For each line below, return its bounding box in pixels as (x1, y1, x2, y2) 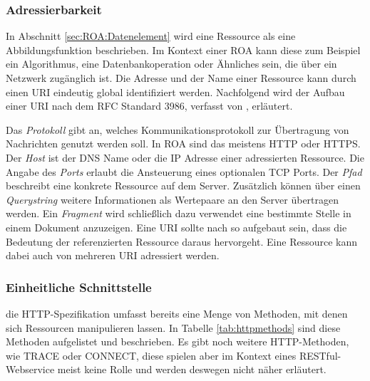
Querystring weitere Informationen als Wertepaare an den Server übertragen (6, 192, 339, 207)
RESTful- (299, 348, 341, 362)
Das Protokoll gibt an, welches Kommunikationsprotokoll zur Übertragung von (6, 122, 349, 137)
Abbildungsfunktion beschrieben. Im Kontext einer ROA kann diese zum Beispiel (6, 42, 361, 57)
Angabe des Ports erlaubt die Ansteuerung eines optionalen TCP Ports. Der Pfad (6, 164, 362, 179)
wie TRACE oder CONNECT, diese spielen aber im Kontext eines (6, 348, 297, 362)
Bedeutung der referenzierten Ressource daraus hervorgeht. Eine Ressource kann (6, 234, 358, 249)
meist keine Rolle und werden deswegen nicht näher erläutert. (57, 362, 327, 377)
